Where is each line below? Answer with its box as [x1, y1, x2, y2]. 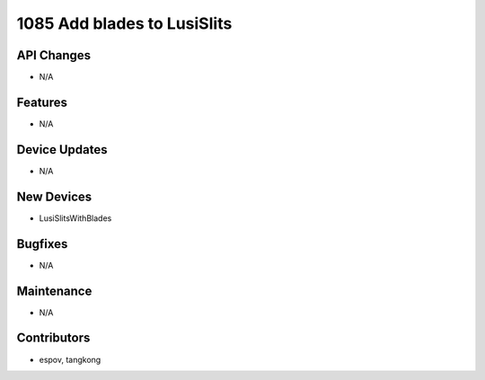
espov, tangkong [39, 354, 101, 365]
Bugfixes [16, 236, 68, 252]
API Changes [16, 48, 92, 63]
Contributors [16, 331, 91, 346]
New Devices [16, 189, 93, 204]
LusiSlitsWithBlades [39, 212, 112, 224]
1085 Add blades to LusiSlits [16, 13, 233, 33]
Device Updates [16, 142, 108, 157]
